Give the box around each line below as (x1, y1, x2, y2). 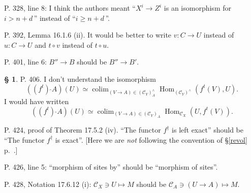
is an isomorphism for (164, 3, 231, 13)
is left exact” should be (172, 124, 243, 135)
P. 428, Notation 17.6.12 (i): (4, 178, 91, 189)
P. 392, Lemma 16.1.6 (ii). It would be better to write (4, 29, 172, 40)
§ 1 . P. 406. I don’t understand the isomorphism (4, 73, 156, 84)
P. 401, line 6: (4, 56, 47, 67)
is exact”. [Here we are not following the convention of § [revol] (55, 134, 247, 145)
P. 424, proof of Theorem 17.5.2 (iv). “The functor (4, 124, 161, 135)
